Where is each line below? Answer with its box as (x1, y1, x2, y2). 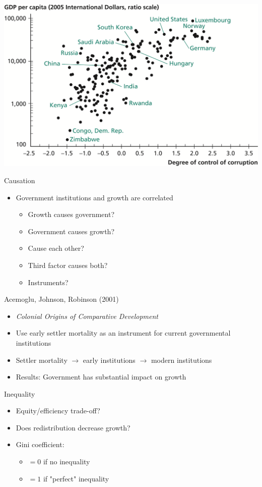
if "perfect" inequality (43, 473, 109, 483)
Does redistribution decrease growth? (16, 422, 130, 432)
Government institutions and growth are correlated (16, 192, 173, 202)
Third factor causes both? (28, 259, 108, 270)
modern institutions (151, 354, 212, 365)
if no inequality (43, 456, 90, 467)
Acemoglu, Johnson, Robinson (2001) (4, 294, 119, 304)
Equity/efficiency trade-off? (16, 405, 100, 416)
